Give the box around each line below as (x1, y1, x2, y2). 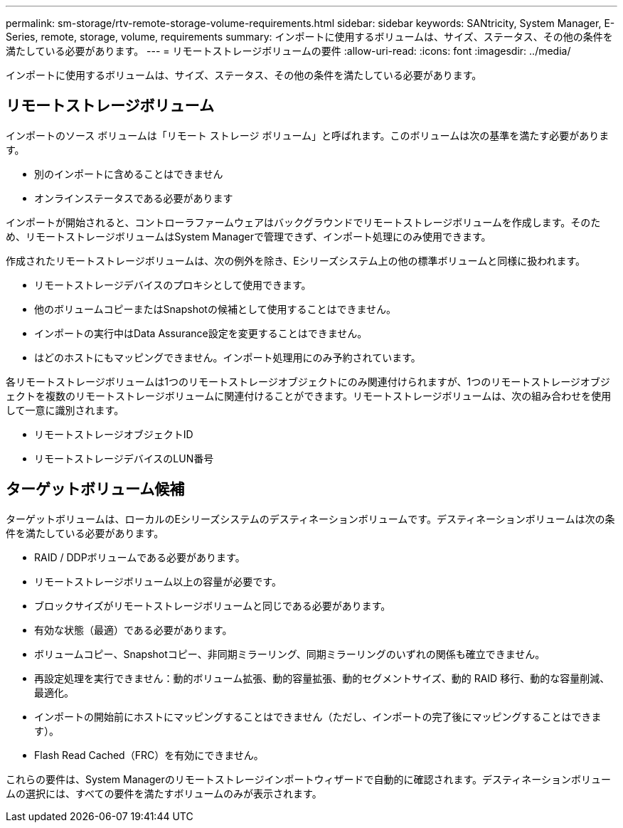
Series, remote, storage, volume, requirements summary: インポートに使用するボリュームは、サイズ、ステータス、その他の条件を (6, 31, 613, 43)
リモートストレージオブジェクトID (34, 428, 193, 440)
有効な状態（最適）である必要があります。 (34, 623, 233, 636)
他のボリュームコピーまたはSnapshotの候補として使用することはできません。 (34, 302, 397, 315)
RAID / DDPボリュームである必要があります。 (34, 551, 245, 563)
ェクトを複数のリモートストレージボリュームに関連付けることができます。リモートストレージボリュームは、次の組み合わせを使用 (6, 389, 612, 402)
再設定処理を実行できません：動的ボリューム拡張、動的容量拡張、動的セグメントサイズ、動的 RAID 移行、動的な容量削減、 (34, 672, 610, 684)
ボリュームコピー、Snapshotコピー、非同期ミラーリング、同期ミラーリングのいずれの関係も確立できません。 (34, 647, 545, 660)
